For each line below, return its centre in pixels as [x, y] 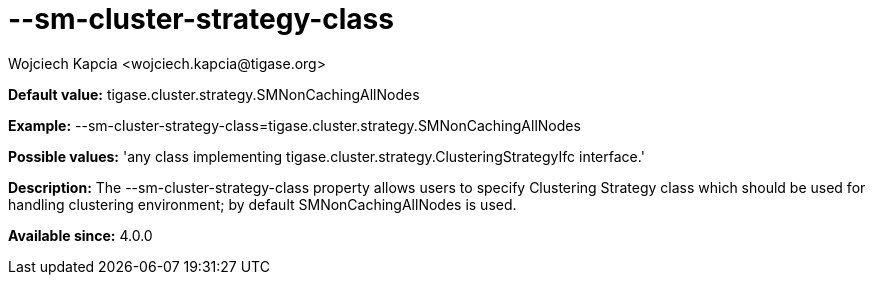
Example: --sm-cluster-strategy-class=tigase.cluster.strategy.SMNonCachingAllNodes [294, 125]
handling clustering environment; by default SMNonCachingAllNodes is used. [262, 204]
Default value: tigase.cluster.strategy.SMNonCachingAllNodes [214, 94]
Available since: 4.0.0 [80, 235]
